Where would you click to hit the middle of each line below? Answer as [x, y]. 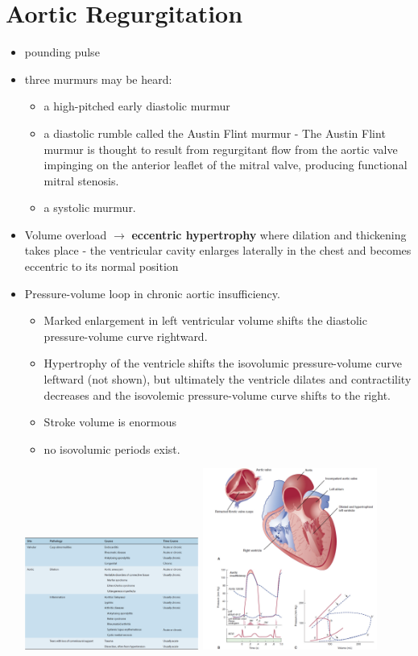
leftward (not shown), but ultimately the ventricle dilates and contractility [228, 379]
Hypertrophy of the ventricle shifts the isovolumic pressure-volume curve [223, 363]
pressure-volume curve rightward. [126, 336]
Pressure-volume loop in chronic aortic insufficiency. [152, 293]
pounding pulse [62, 52]
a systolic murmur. [90, 208]
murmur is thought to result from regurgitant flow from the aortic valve [221, 149]
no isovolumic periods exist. [112, 448]
